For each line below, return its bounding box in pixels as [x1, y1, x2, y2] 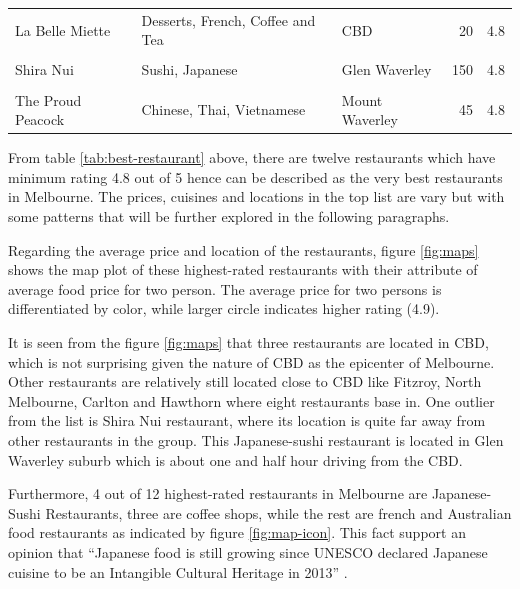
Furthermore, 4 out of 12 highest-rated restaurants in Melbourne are [8, 483, 428, 504]
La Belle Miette [15, 19, 111, 40]
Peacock [15, 109, 65, 130]
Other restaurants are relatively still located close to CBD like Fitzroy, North [8, 371, 482, 392]
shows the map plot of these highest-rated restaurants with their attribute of [8, 259, 478, 280]
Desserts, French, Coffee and [141, 9, 316, 30]
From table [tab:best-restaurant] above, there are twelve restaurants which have [8, 147, 496, 168]
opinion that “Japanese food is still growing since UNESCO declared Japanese [8, 541, 488, 562]
